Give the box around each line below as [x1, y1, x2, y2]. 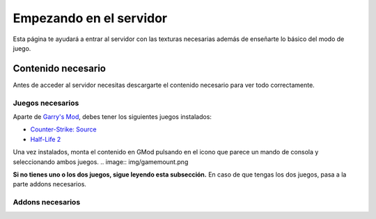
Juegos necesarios [13, 98, 79, 108]
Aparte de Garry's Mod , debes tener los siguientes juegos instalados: [13, 112, 212, 121]
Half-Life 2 [30, 135, 61, 143]
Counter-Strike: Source [30, 125, 97, 133]
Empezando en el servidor [13, 10, 167, 26]
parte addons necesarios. [13, 180, 87, 188]
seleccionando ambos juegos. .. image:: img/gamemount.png [13, 157, 189, 166]
